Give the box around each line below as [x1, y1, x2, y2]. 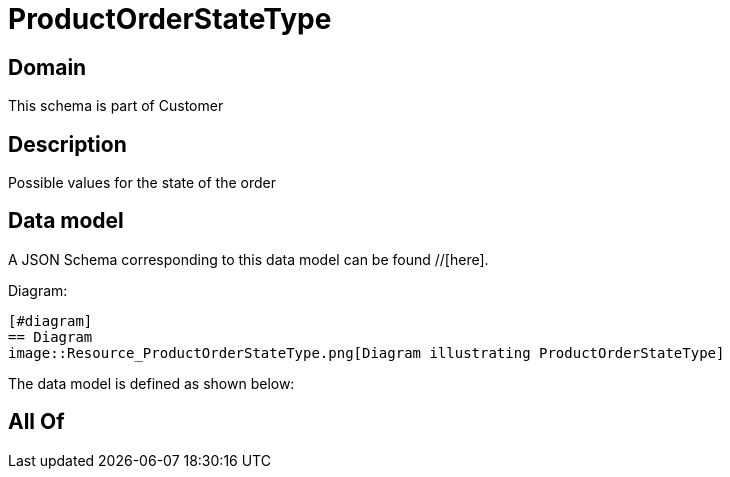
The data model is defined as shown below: [8, 374, 295, 392]
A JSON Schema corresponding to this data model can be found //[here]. [8, 250, 489, 268]
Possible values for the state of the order [8, 174, 276, 192]
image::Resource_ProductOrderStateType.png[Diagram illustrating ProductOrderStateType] [8, 344, 725, 361]
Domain [8, 54, 87, 80]
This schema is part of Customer [8, 97, 224, 115]
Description [8, 131, 127, 157]
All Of [8, 409, 65, 435]
